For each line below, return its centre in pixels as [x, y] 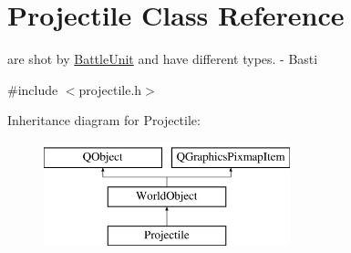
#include [33, 89]
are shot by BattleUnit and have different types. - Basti [163, 59]
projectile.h [110, 89]
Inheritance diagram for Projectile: [104, 120]
